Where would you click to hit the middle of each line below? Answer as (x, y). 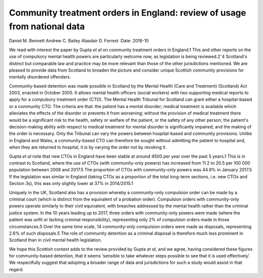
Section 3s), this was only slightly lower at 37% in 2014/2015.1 (71, 184)
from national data (47, 26)
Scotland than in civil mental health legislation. (56, 240)
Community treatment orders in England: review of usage (128, 13)
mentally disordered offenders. (40, 77)
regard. (16, 269)
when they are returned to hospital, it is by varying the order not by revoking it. (88, 147)
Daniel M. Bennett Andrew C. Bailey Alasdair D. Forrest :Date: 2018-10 (79, 41)
